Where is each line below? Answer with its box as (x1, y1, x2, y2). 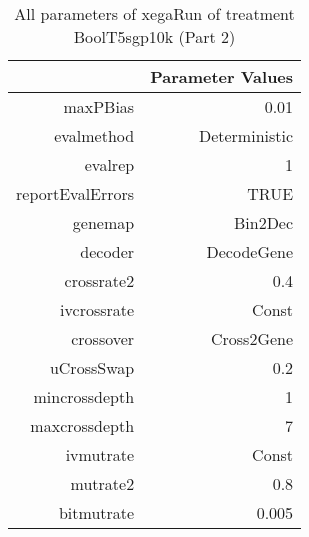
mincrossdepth (33, 385, 135, 408)
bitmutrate (58, 501, 135, 524)
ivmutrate (65, 443, 135, 466)
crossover (71, 327, 135, 350)
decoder (80, 240, 135, 263)
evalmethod (54, 124, 135, 147)
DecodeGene (206, 240, 294, 263)
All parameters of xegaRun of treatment (14, 2, 295, 25)
